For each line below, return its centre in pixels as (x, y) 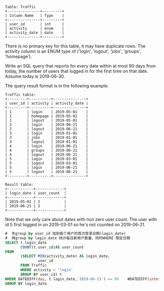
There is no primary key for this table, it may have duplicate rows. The (75, 46)
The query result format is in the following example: (57, 86)
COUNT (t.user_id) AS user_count (52, 247)
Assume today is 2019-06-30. (35, 76)
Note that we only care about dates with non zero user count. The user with (81, 219)
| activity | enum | (35, 28)
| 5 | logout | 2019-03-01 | (47, 163)
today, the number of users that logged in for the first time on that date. (77, 71)
